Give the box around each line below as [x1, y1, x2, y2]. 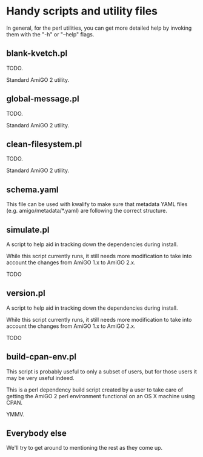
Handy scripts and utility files [6, 4, 158, 18]
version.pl [6, 288, 45, 298]
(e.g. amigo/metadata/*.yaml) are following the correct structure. [6, 207, 168, 215]
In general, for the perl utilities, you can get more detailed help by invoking [6, 24, 192, 32]
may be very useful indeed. [6, 374, 75, 381]
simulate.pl [6, 224, 50, 235]
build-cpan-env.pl [6, 352, 77, 362]
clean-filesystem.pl [6, 139, 82, 149]
